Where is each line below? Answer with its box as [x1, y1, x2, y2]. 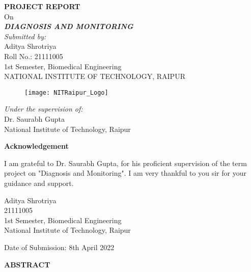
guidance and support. [4, 177, 74, 188]
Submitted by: [4, 31, 46, 41]
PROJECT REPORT [4, 1, 80, 11]
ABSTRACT [4, 259, 50, 269]
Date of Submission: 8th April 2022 [4, 241, 115, 252]
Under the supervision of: [4, 103, 83, 114]
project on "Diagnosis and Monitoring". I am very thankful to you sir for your [4, 168, 246, 178]
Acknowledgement [4, 141, 69, 151]
